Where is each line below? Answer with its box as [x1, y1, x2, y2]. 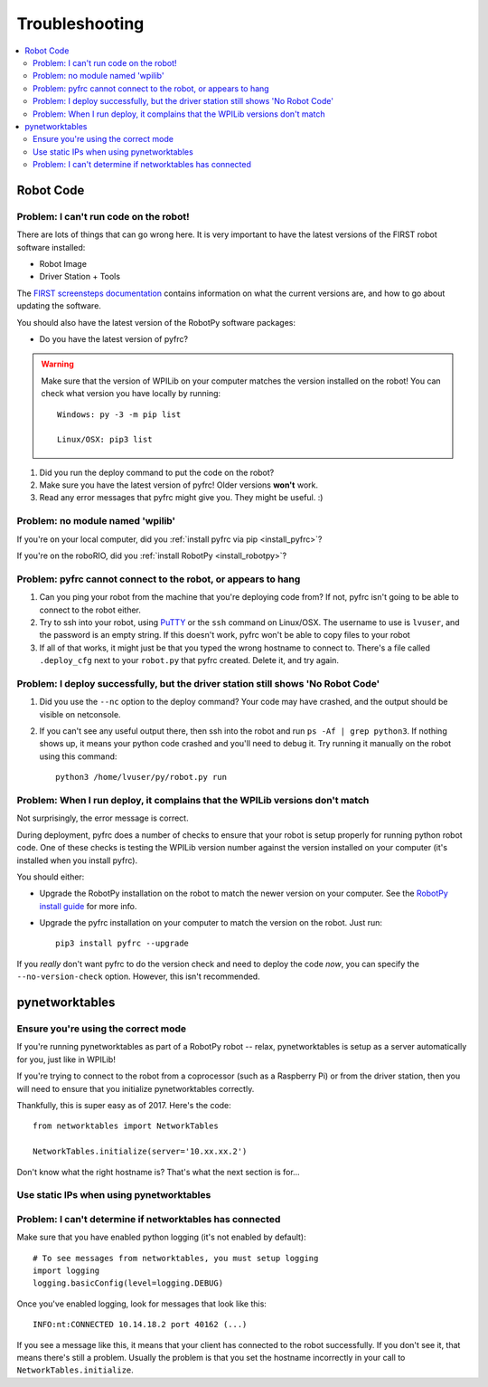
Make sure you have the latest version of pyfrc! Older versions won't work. [39, 480, 318, 490]
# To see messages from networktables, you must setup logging [33, 1253, 319, 1263]
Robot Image [39, 259, 88, 269]
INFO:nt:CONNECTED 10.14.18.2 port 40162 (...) [33, 1319, 248, 1330]
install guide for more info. [39, 900, 137, 911]
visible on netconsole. [39, 708, 121, 719]
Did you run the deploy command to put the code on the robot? [39, 467, 275, 478]
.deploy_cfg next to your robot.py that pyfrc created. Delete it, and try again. [39, 655, 339, 666]
